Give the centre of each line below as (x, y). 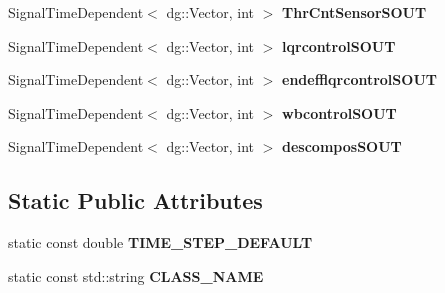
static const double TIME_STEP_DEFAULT (160, 242)
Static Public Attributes (135, 200)
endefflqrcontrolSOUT (359, 79)
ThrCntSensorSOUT (354, 12)
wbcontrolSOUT (339, 112)
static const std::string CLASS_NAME (136, 275)
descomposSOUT (342, 146)
